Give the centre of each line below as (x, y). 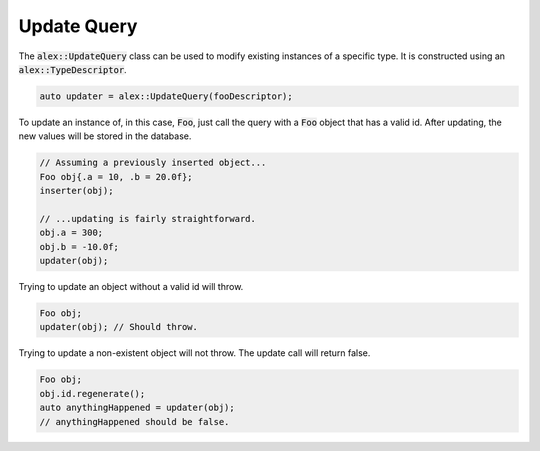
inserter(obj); (76, 191)
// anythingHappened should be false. (134, 421)
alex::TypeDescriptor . (72, 69)
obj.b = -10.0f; (79, 246)
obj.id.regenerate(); (92, 393)
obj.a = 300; (71, 233)
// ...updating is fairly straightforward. (148, 218)
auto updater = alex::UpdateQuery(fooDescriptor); (166, 96)
